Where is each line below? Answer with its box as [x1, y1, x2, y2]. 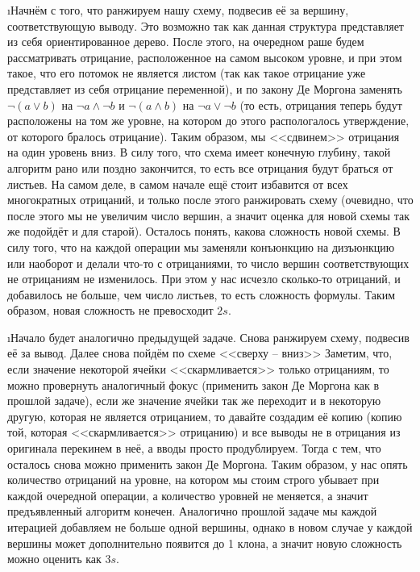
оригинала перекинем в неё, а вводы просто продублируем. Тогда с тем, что [7, 440, 381, 457]
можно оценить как [7, 550, 102, 567]
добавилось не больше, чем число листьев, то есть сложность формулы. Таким [7, 286, 396, 303]
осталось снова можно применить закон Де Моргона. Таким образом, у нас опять [7, 455, 408, 472]
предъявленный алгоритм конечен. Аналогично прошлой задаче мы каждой [7, 503, 377, 520]
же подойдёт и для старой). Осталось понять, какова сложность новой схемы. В [7, 223, 401, 240]
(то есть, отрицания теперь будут [239, 96, 402, 113]
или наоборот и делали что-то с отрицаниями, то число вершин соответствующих [7, 254, 410, 271]
